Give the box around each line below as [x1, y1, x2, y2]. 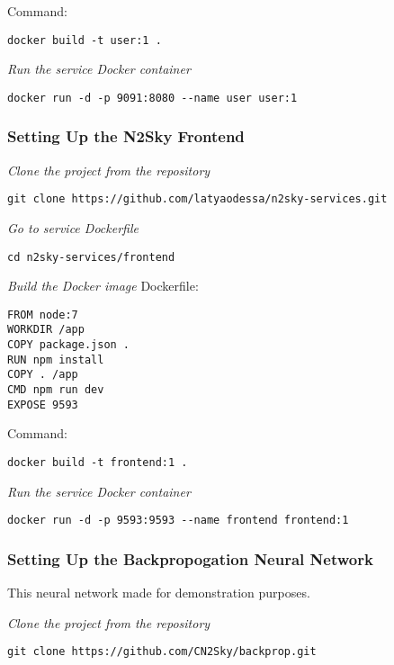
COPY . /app [7, 368, 78, 382]
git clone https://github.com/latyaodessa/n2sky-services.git [7, 193, 388, 206]
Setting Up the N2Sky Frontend [7, 125, 245, 148]
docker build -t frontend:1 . [7, 456, 188, 469]
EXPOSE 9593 [7, 398, 78, 411]
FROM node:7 [7, 308, 78, 321]
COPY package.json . [7, 338, 130, 352]
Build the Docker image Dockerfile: [7, 276, 199, 295]
